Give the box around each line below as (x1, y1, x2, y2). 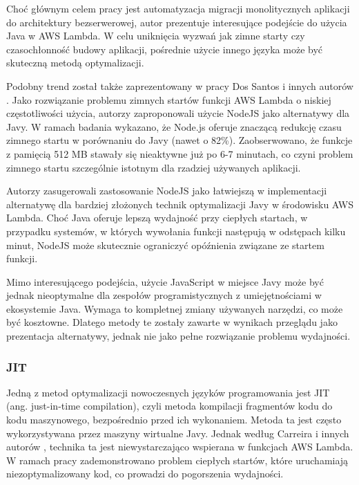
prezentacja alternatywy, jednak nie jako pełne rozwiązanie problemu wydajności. (6, 329, 351, 343)
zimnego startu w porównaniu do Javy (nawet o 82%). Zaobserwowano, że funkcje (6, 133, 353, 147)
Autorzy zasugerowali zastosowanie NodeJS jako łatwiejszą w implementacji (6, 183, 327, 198)
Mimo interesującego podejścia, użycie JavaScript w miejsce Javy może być (6, 274, 324, 289)
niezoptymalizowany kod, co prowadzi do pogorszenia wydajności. (6, 466, 284, 481)
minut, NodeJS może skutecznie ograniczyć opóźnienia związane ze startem (6, 237, 324, 252)
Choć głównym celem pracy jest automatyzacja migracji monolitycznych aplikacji (6, 1, 350, 15)
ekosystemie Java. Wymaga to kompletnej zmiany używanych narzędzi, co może (6, 301, 343, 315)
